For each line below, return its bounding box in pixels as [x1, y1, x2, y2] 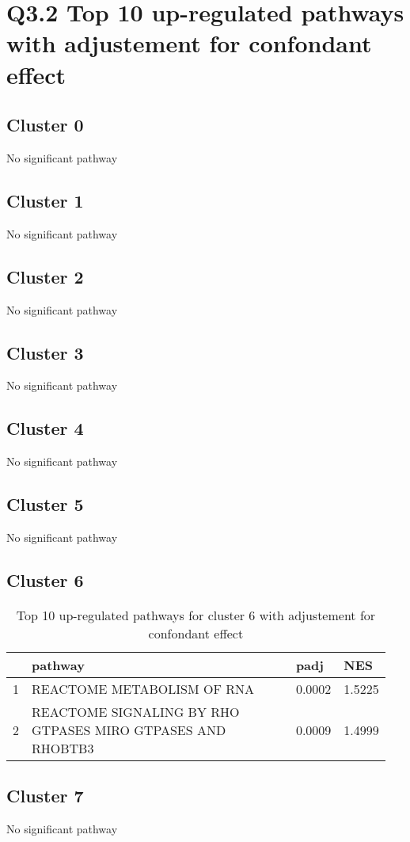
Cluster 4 [6, 416, 84, 440]
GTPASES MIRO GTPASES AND [32, 720, 226, 739]
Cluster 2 [6, 264, 84, 288]
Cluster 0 [6, 112, 84, 137]
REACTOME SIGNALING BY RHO [32, 702, 240, 721]
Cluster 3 [6, 340, 84, 364]
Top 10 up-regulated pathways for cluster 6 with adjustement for [16, 605, 376, 624]
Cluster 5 [6, 492, 84, 516]
